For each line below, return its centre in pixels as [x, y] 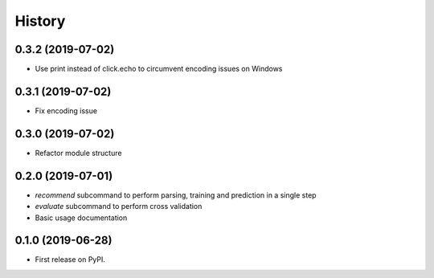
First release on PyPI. [70, 260]
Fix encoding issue [66, 110]
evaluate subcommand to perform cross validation [119, 206]
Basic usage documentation [81, 218]
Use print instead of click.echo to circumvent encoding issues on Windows [159, 69]
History [40, 21]
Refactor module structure [78, 153]
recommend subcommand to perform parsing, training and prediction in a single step [176, 195]
